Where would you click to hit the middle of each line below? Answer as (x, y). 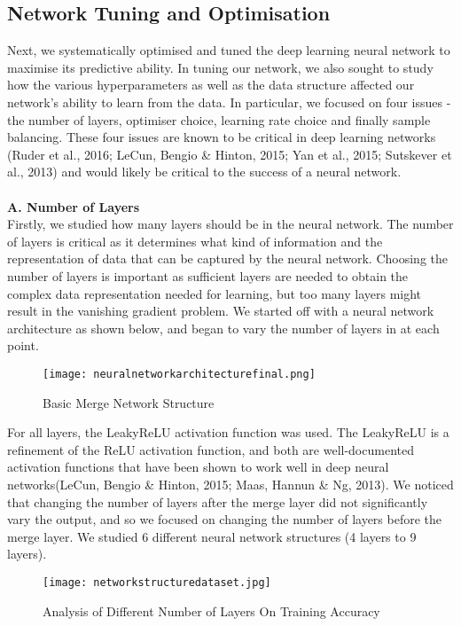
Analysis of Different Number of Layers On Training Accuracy (211, 610)
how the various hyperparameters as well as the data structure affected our (211, 85)
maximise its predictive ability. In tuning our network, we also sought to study (220, 67)
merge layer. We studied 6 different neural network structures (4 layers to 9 (212, 536)
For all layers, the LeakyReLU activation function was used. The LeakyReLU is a (228, 432)
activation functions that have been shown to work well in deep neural (198, 467)
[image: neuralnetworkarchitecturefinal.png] (179, 374)
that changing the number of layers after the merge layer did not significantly (218, 501)
